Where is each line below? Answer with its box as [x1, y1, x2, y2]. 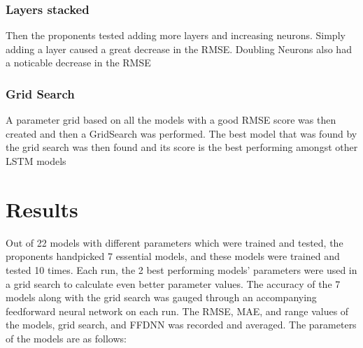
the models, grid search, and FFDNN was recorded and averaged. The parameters [6, 317, 357, 332]
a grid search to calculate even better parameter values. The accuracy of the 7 [6, 276, 341, 291]
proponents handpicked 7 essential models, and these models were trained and [6, 249, 340, 263]
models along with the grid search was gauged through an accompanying [6, 290, 317, 305]
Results [6, 194, 78, 223]
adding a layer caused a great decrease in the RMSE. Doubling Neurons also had [6, 41, 352, 56]
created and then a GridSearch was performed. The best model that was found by [6, 126, 357, 140]
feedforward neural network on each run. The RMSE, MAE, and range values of [6, 303, 349, 318]
